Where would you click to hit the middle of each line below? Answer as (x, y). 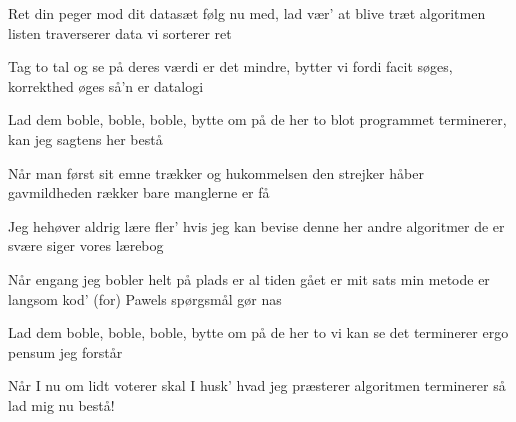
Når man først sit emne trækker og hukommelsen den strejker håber (216, 172)
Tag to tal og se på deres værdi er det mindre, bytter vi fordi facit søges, (230, 66)
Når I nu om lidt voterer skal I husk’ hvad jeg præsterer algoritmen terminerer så (257, 385)
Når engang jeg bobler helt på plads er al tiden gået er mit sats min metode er (249, 278)
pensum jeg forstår (65, 351)
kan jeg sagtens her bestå (85, 138)
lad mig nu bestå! (61, 404)
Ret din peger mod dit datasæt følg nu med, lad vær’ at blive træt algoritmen (247, 13)
